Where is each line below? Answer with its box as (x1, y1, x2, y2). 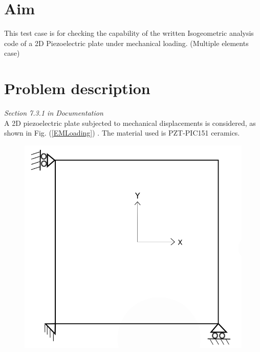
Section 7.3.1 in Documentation (4, 107, 103, 118)
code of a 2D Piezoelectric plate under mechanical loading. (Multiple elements (4, 37, 249, 48)
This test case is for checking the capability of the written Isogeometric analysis (4, 28, 254, 38)
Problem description (4, 78, 150, 99)
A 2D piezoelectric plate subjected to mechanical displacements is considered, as (4, 117, 256, 128)
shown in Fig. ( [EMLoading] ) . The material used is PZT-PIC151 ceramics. (4, 127, 240, 138)
